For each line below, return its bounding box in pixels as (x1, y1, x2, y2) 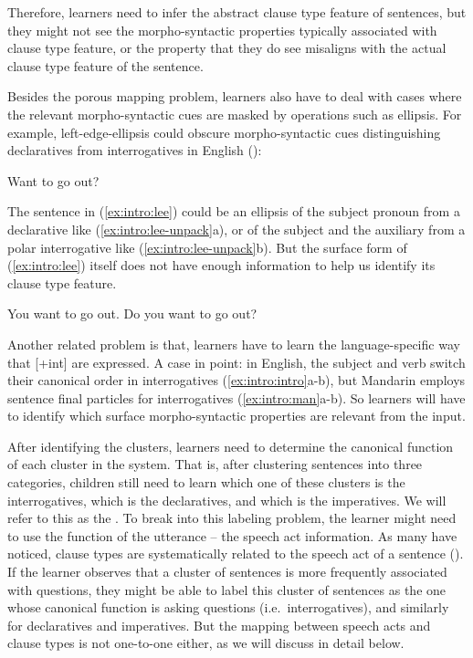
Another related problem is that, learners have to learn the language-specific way (7, 334, 460, 353)
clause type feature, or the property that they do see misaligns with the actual (7, 38, 447, 57)
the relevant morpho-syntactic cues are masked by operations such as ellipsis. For (7, 104, 462, 123)
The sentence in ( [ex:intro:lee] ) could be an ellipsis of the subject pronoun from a (7, 202, 460, 221)
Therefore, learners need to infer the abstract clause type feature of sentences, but (7, 3, 467, 21)
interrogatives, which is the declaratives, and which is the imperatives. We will (7, 490, 447, 509)
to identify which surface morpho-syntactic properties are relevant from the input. (7, 406, 466, 425)
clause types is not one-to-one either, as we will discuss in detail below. (7, 633, 405, 653)
